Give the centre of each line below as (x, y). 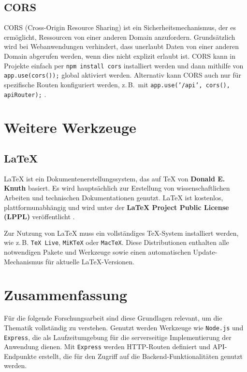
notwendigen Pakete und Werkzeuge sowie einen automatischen (97, 252)
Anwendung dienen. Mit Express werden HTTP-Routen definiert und (107, 347)
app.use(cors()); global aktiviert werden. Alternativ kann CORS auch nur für (123, 75)
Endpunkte (20, 356)
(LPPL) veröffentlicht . (39, 217)
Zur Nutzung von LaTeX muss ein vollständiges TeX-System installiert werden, (121, 233)
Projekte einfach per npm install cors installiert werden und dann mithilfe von (124, 65)
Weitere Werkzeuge (70, 127)
